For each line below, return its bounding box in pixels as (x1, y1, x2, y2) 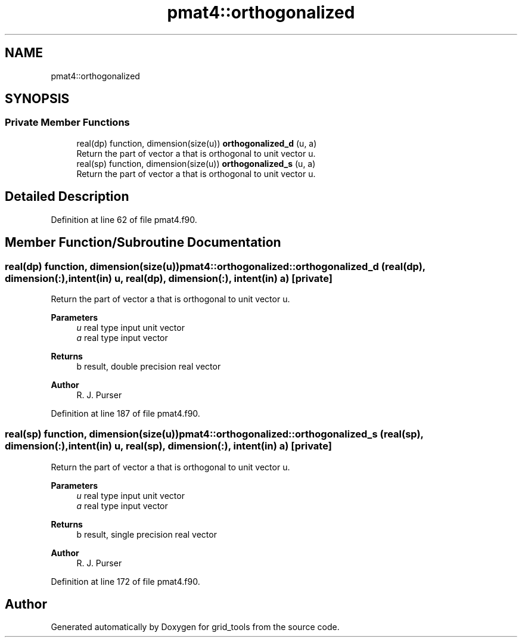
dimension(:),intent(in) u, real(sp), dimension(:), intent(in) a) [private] (5, 440, 332, 452)
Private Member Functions (5, 116, 130, 129)
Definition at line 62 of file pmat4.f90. (51, 214, 197, 225)
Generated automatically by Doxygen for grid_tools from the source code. (51, 622, 340, 632)
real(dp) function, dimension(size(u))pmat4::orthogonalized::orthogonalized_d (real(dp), (5, 260, 425, 272)
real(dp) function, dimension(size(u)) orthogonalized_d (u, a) (76, 138, 317, 148)
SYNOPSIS (5, 91, 70, 107)
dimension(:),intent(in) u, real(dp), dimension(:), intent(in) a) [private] (5, 272, 333, 284)
